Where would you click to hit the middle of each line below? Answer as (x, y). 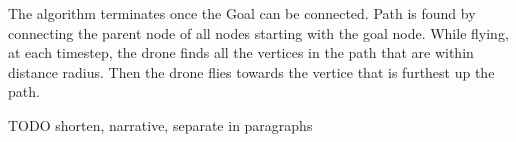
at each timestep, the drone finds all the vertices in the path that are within (241, 52)
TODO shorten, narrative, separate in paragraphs (160, 124)
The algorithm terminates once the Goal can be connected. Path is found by (242, 13)
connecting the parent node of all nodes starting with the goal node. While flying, (258, 32)
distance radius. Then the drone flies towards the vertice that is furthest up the (251, 71)
